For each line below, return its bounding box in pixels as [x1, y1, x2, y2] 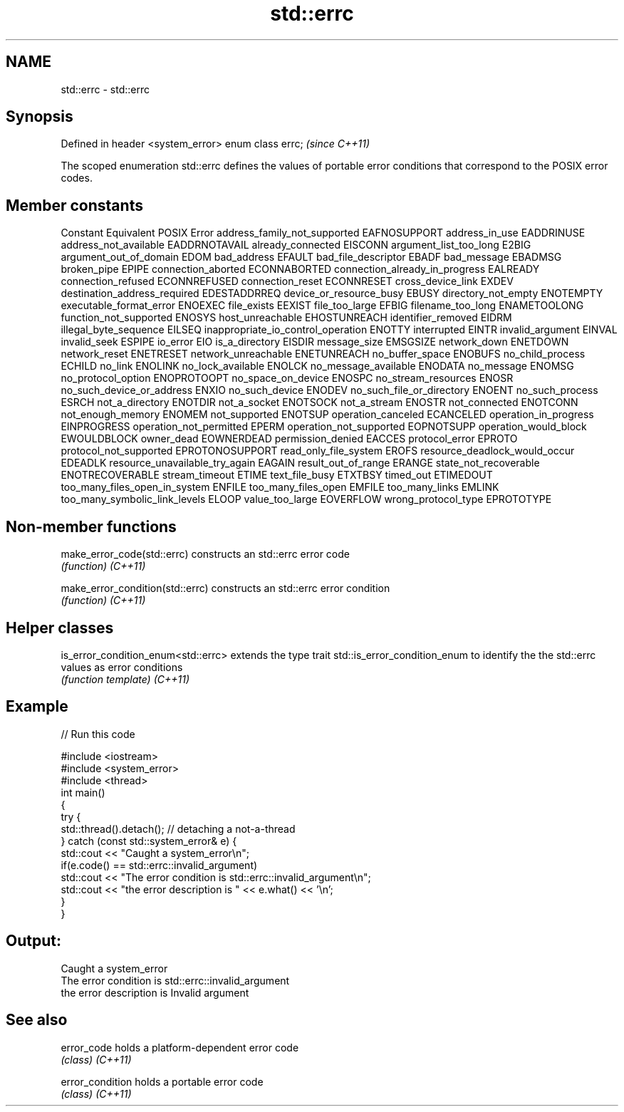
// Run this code [61, 727, 135, 740]
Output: [6, 932, 61, 950]
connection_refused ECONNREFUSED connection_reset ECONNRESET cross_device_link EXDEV [61, 275, 514, 288]
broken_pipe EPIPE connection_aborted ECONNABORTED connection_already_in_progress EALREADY [61, 263, 540, 276]
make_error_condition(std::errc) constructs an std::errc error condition [61, 582, 390, 595]
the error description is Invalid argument [61, 986, 249, 999]
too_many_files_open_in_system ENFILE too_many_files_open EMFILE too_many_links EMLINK [61, 481, 499, 494]
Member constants [6, 196, 143, 214]
